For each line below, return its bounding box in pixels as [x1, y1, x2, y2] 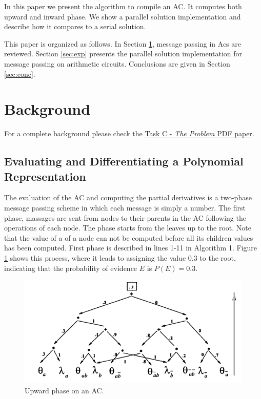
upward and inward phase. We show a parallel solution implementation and [4, 11, 241, 22]
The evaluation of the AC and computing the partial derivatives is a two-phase [4, 192, 252, 203]
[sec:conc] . [4, 68, 35, 79]
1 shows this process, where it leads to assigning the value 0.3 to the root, [4, 253, 236, 263]
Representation [4, 168, 86, 184]
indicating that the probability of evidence [4, 262, 137, 273]
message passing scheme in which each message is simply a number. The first [4, 202, 246, 213]
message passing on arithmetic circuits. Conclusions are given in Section [4, 58, 230, 69]
